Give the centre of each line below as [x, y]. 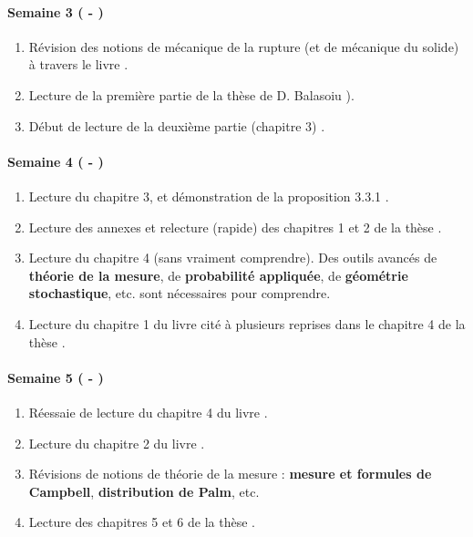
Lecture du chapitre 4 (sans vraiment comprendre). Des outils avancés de [233, 258]
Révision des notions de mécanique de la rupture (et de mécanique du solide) [244, 46]
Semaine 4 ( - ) [56, 161]
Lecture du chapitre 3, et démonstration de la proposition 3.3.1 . [209, 196]
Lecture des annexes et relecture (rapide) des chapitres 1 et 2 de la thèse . [235, 227]
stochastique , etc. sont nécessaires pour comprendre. [180, 293]
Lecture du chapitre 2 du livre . [117, 443]
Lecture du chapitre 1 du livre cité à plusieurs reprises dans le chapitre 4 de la [247, 323]
